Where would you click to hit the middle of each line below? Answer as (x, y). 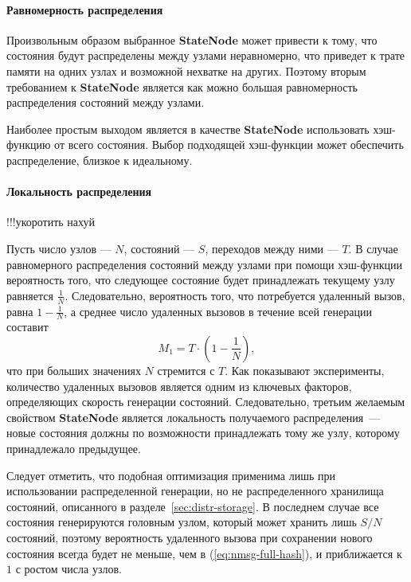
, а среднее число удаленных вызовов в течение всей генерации (218, 311)
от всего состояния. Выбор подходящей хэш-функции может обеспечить (229, 145)
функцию (29, 145)
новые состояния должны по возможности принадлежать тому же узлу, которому (203, 433)
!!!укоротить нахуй (51, 222)
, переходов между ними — (272, 248)
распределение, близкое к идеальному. (100, 160)
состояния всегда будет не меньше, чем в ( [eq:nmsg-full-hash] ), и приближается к (204, 553)
